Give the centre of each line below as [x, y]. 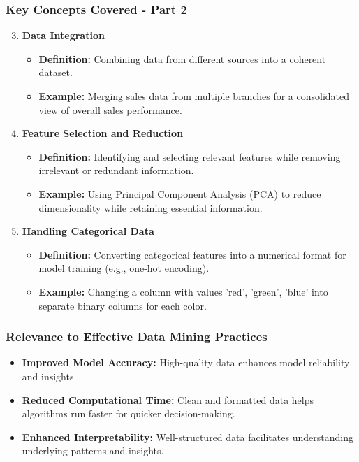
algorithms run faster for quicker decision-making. [129, 413]
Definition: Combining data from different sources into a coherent [182, 58]
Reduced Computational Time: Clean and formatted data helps [168, 399]
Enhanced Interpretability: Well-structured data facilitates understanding [188, 436]
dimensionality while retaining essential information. [151, 207]
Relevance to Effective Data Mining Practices [137, 337]
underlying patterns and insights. [93, 450]
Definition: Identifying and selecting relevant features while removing [190, 156]
